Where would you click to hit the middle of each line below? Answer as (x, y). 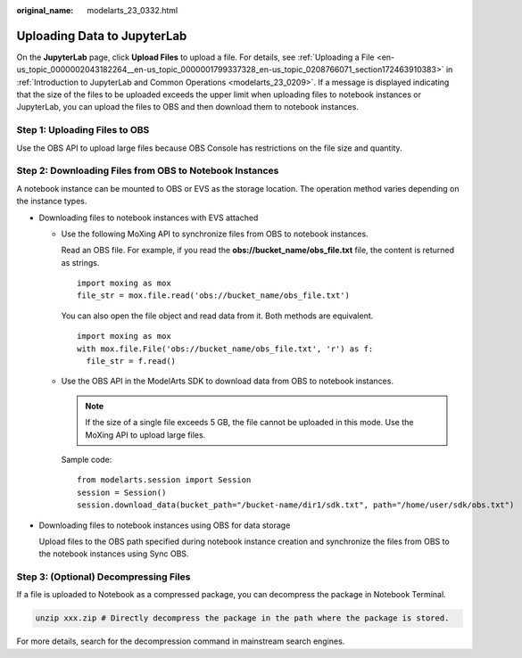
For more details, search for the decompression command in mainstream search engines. (181, 641)
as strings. (80, 262)
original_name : (45, 10)
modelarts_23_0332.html (133, 10)
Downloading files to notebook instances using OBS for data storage (165, 525)
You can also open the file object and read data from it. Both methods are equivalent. (217, 316)
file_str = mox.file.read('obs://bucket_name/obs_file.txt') (213, 296)
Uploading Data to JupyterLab (102, 36)
